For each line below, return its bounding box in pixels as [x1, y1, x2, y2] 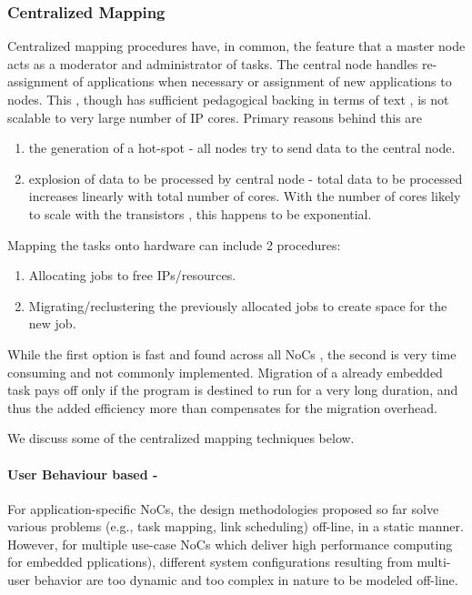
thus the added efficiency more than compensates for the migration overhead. [7, 398, 437, 417]
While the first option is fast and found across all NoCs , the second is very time [7, 344, 457, 363]
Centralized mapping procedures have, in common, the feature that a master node [7, 36, 466, 55]
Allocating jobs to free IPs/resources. [28, 266, 236, 285]
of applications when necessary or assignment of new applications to [73, 72, 452, 91]
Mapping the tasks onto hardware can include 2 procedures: [7, 235, 341, 254]
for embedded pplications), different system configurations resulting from [7, 552, 413, 571]
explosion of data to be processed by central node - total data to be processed [28, 168, 463, 187]
